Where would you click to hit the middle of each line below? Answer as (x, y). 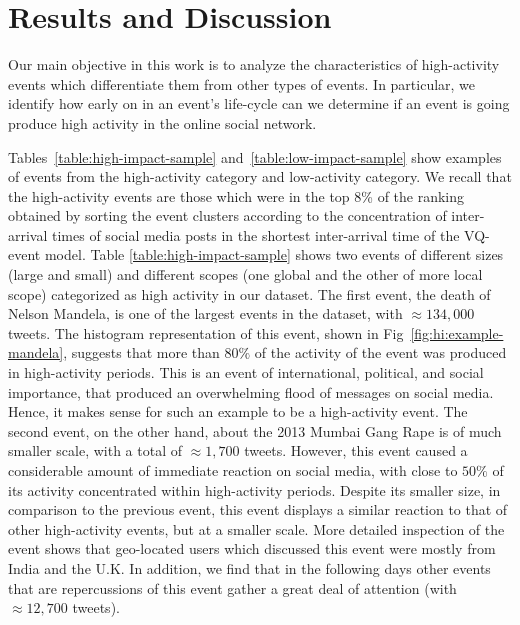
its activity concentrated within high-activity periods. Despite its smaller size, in (254, 489)
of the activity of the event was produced (380, 352)
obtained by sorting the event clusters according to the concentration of (227, 215)
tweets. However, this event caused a (356, 450)
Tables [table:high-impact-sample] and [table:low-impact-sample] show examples (255, 156)
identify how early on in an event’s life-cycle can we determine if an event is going (259, 103)
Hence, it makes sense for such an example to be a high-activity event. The (238, 411)
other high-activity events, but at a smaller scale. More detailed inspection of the (256, 528)
